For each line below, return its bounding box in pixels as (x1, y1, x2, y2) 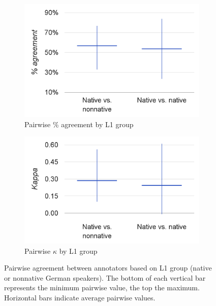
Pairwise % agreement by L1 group (24, 119, 134, 129)
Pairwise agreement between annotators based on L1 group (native (4, 262, 212, 273)
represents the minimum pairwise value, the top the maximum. (4, 282, 200, 293)
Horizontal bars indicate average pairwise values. (4, 292, 156, 302)
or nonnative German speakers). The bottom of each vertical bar (4, 272, 206, 283)
